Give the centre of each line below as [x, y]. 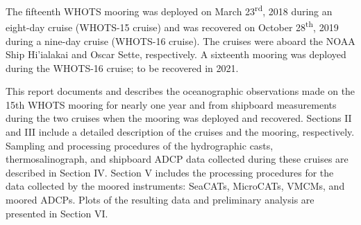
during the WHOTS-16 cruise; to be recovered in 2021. [122, 67]
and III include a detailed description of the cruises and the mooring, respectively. [180, 132]
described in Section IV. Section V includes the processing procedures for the [170, 172]
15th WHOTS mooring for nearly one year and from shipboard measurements [171, 104]
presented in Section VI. [57, 213]
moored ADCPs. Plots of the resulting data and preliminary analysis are [160, 200]
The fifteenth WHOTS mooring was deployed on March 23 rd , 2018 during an [169, 10]
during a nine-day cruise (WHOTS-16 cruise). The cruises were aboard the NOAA [180, 40]
